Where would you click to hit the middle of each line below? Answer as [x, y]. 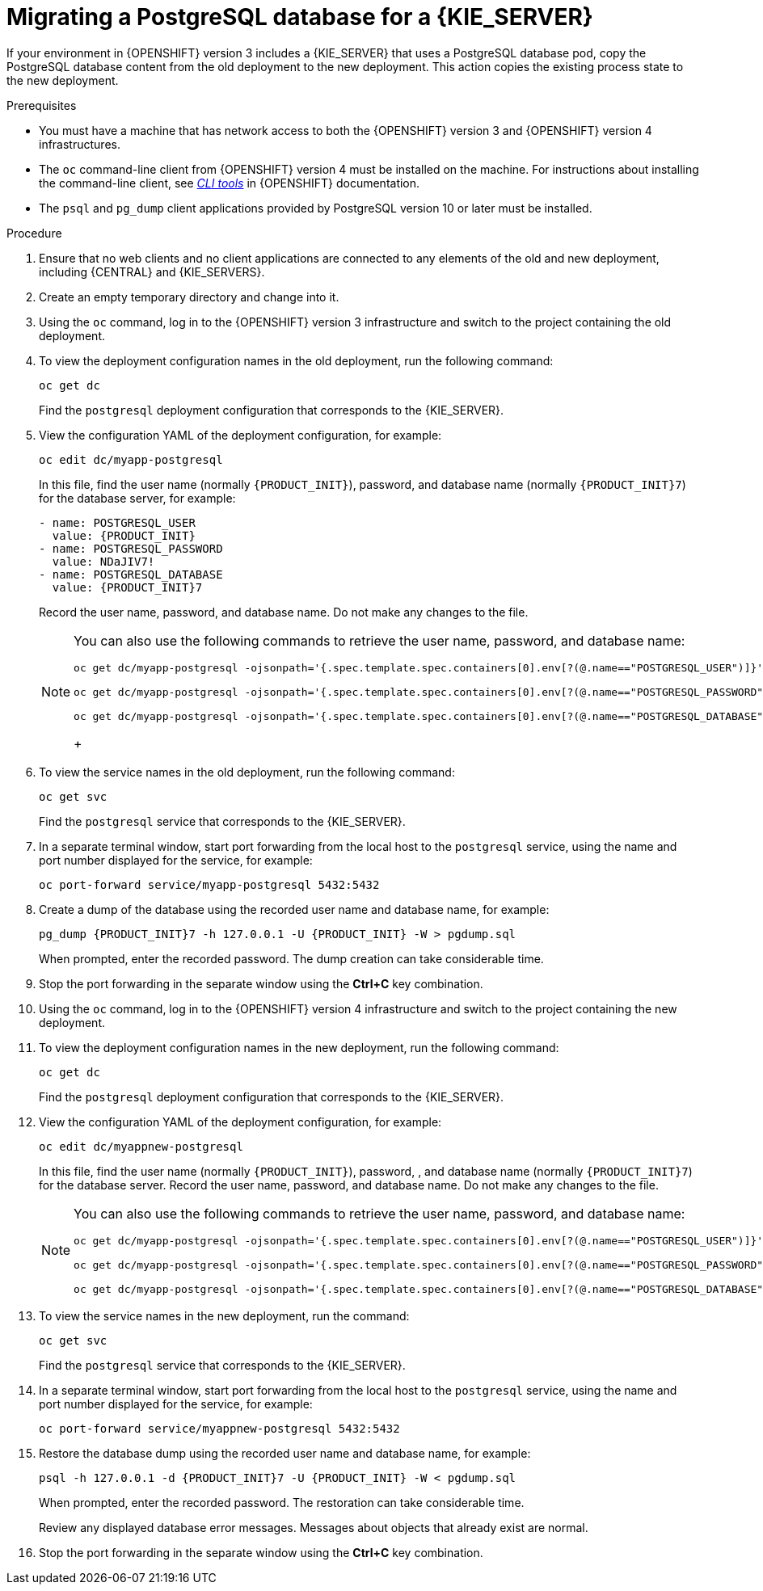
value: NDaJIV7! [103, 561]
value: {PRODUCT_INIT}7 [127, 587]
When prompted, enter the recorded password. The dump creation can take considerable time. [291, 958]
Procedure [34, 233]
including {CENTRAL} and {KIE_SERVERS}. [152, 271]
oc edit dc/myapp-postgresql [131, 459]
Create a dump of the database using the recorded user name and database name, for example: [294, 909]
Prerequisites [42, 105]
